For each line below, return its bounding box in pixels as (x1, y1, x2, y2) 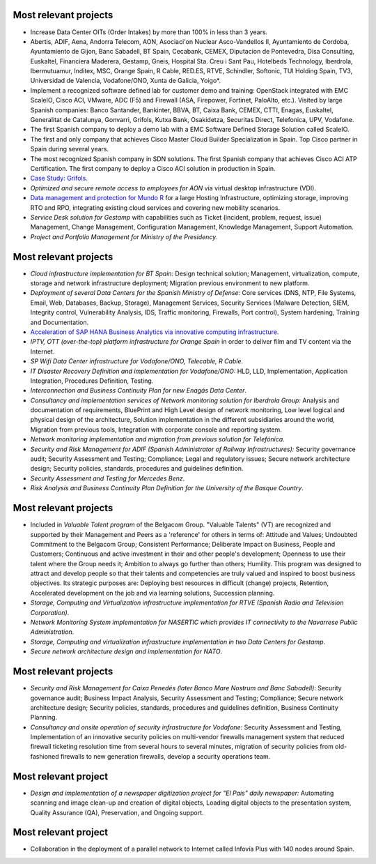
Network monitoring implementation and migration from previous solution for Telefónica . (30, 435, 285, 444)
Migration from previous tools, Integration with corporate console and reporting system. (30, 425, 282, 434)
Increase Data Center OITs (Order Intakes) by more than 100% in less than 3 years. (30, 28, 268, 36)
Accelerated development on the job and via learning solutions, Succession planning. (30, 589, 275, 597)
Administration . (30, 628, 75, 636)
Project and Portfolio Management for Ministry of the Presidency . (30, 232, 219, 241)
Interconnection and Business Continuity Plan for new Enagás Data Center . (30, 386, 247, 395)
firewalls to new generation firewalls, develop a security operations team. (60, 752, 271, 760)
